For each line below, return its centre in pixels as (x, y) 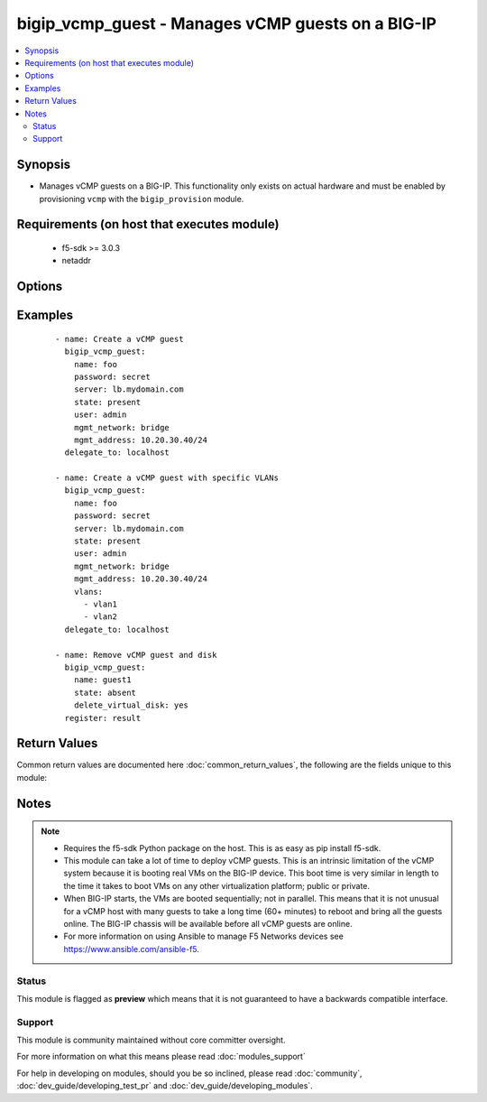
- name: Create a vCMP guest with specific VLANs (167, 478)
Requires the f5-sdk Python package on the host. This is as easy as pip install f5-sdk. (222, 847)
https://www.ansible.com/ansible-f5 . (132, 949)
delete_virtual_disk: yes (131, 705)
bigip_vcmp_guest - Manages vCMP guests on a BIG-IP (227, 23)
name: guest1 (102, 680)
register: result (103, 718)
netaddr (77, 261)
